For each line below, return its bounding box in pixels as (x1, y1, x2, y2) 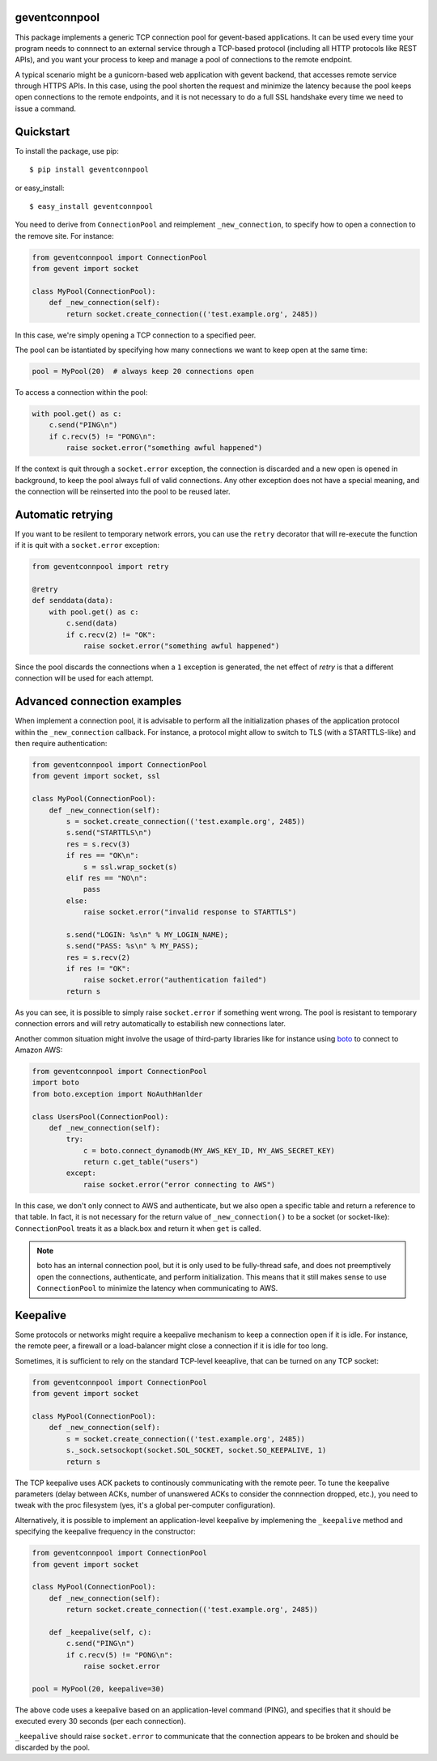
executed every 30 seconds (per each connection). (15, 1716, 186, 1726)
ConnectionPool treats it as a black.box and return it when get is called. (15, 1223, 262, 1233)
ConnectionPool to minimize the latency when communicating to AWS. (36, 1284, 278, 1293)
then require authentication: (15, 739, 108, 748)
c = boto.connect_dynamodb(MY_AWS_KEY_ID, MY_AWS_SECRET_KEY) (83, 1146, 336, 1155)
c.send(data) (66, 619, 118, 628)
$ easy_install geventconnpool (29, 202, 154, 210)
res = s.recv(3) (66, 839, 131, 849)
